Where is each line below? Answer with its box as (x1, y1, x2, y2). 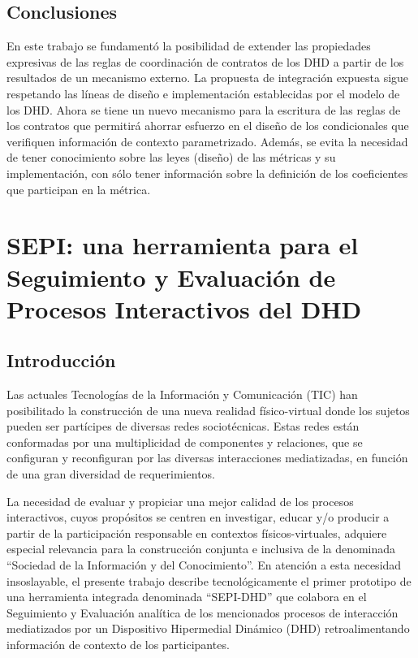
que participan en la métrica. (6, 180, 151, 197)
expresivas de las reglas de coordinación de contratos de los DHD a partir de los (6, 53, 404, 70)
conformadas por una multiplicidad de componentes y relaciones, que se (6, 433, 363, 450)
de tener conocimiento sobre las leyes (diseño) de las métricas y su (6, 149, 336, 166)
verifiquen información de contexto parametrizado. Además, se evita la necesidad (6, 132, 408, 149)
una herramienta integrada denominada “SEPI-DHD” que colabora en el (6, 588, 367, 605)
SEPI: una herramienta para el (6, 228, 359, 262)
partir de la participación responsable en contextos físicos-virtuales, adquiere (6, 524, 387, 541)
